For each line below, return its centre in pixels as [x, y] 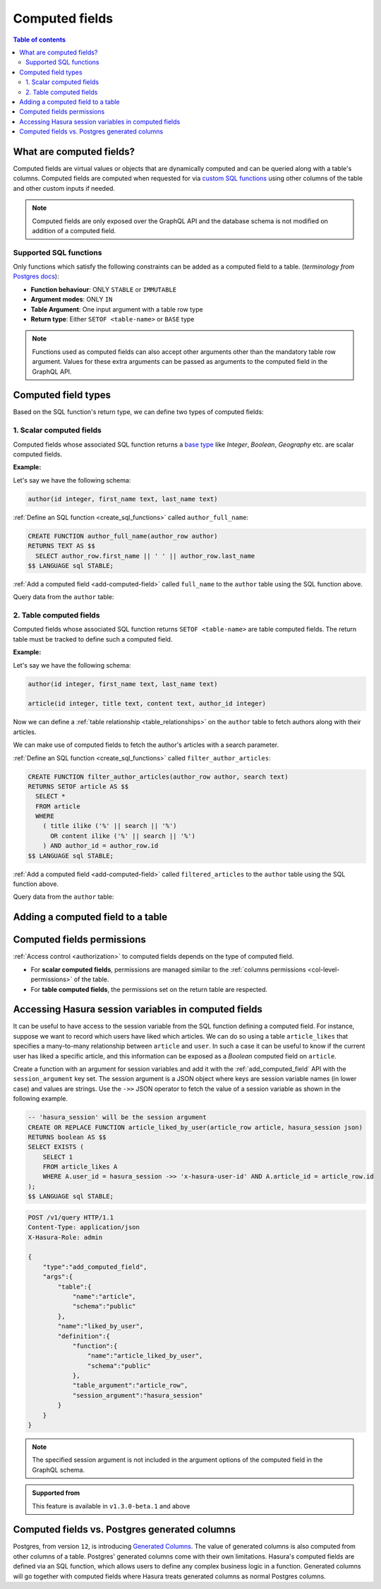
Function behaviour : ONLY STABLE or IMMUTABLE [104, 289]
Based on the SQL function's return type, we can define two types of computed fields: [138, 412]
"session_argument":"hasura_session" [138, 1395]
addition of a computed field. [74, 230]
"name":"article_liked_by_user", [145, 1356]
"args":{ [58, 1277]
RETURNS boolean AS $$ [67, 1137]
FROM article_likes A [80, 1167]
